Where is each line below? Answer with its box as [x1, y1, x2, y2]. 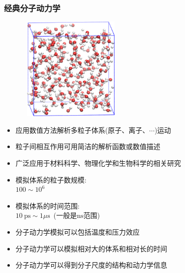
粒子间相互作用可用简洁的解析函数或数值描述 [15, 141, 160, 152]
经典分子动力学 [4, 1, 61, 14]
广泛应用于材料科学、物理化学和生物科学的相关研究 [15, 158, 181, 168]
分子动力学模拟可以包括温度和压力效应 [15, 226, 140, 237]
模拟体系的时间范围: [15, 200, 80, 211]
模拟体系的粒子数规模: [15, 174, 87, 184]
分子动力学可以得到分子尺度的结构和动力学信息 [15, 260, 167, 270]
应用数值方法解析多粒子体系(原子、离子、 [15, 124, 150, 135]
